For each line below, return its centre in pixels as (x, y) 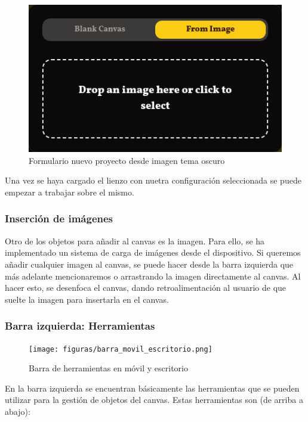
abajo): (18, 411)
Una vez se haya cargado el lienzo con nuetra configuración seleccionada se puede (153, 180)
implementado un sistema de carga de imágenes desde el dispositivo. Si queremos (153, 252)
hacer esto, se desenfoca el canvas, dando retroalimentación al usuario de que (146, 288)
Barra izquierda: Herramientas (80, 326)
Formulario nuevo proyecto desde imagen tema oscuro (127, 160)
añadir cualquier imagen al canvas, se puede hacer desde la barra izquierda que (149, 264)
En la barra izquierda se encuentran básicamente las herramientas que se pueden (152, 388)
